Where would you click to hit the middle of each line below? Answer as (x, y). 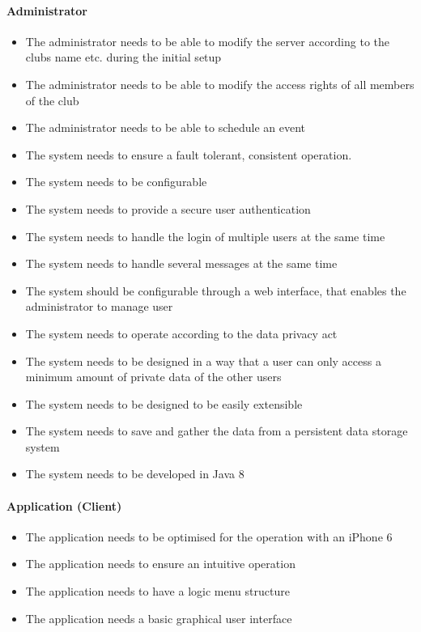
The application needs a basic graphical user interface (159, 618)
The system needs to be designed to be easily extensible (164, 403)
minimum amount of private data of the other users (153, 377)
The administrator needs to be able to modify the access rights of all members (220, 84)
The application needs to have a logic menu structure (157, 591)
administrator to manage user (99, 306)
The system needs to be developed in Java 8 (135, 474)
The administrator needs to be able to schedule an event (166, 127)
